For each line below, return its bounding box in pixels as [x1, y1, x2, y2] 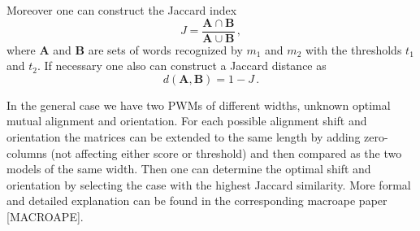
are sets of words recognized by [88, 41, 243, 58]
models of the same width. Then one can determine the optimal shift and [6, 160, 371, 177]
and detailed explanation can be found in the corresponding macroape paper [6, 192, 388, 209]
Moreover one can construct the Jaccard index [6, 2, 237, 18]
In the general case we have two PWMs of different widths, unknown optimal [6, 96, 391, 113]
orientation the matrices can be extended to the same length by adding [6, 129, 361, 146]
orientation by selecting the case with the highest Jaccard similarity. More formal [6, 176, 411, 193]
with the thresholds [305, 41, 402, 58]
